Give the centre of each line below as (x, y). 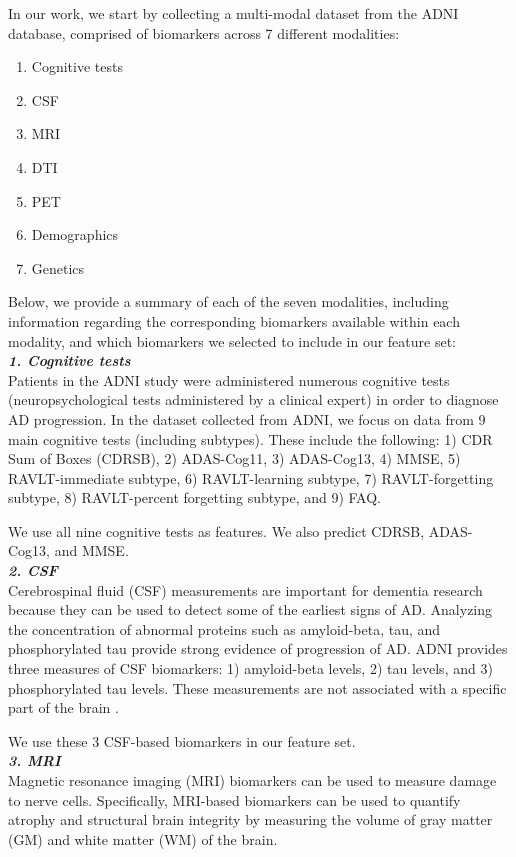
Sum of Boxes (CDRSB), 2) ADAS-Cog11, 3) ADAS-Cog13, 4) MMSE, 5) (234, 458)
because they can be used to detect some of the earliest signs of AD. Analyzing (250, 609)
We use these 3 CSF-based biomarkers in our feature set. (182, 740)
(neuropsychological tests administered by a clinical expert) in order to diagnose (253, 399)
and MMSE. (91, 550)
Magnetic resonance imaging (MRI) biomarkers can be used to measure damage (252, 780)
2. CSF (33, 570)
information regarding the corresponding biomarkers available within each (234, 320)
